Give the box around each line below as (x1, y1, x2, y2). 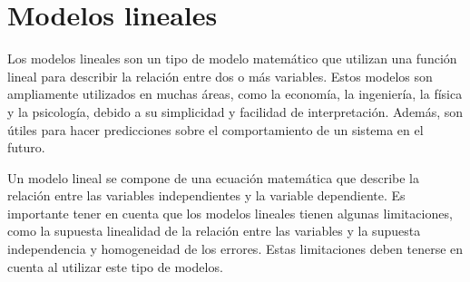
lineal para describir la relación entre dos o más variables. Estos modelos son (7, 66, 433, 85)
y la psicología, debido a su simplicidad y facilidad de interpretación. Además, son (7, 102, 464, 121)
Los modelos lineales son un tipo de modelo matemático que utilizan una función (7, 49, 457, 68)
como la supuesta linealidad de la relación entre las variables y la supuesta (7, 221, 421, 240)
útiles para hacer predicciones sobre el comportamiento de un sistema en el (7, 120, 424, 139)
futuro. (7, 138, 45, 157)
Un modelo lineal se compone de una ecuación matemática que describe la (7, 168, 419, 187)
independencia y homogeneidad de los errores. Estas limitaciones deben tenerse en (7, 239, 464, 258)
